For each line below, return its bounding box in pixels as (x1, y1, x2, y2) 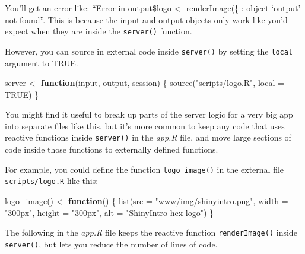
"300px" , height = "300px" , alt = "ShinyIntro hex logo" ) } (5, 206, 214, 218)
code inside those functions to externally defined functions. (5, 143, 218, 155)
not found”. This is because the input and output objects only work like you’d (5, 13, 288, 26)
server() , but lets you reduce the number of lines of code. (5, 237, 218, 250)
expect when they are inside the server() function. (5, 25, 192, 37)
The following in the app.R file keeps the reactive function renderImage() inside (5, 226, 297, 239)
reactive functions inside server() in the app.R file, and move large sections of (5, 131, 291, 144)
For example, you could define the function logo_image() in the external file (5, 163, 284, 175)
